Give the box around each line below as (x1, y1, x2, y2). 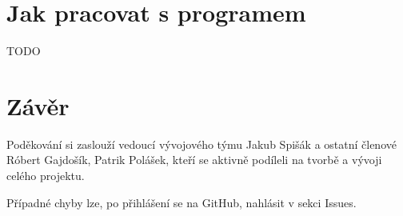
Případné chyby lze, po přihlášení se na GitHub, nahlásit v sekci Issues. (6, 194, 357, 210)
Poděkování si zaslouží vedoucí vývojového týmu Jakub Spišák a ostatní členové (6, 135, 397, 152)
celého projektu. (6, 167, 85, 184)
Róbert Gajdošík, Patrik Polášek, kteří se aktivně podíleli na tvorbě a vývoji (6, 151, 382, 168)
